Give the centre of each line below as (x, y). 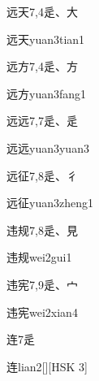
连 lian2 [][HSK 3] (47, 366)
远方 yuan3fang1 (47, 93)
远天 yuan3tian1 (46, 39)
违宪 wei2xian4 (42, 312)
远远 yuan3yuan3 (48, 147)
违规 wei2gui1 (39, 257)
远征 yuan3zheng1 (50, 203)
